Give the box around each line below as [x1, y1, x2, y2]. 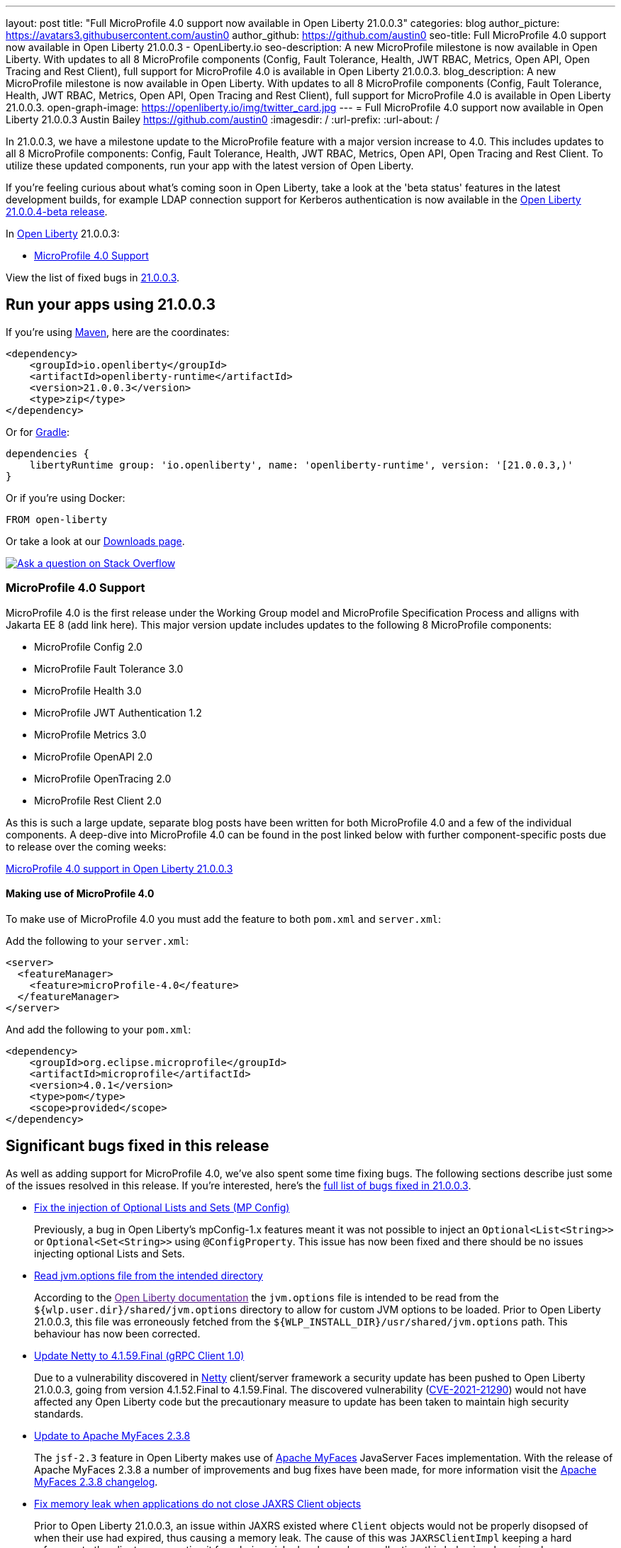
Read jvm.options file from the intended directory [34, 1269, 263, 1281]
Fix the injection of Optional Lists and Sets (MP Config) [34, 1201, 290, 1213]
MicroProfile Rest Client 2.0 [34, 794, 162, 807]
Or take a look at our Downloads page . [6, 534, 185, 547]
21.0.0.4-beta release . [6, 206, 108, 218]
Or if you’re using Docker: [6, 491, 125, 504]
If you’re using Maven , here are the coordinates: [6, 325, 230, 338]
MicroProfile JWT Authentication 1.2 [34, 706, 202, 719]
